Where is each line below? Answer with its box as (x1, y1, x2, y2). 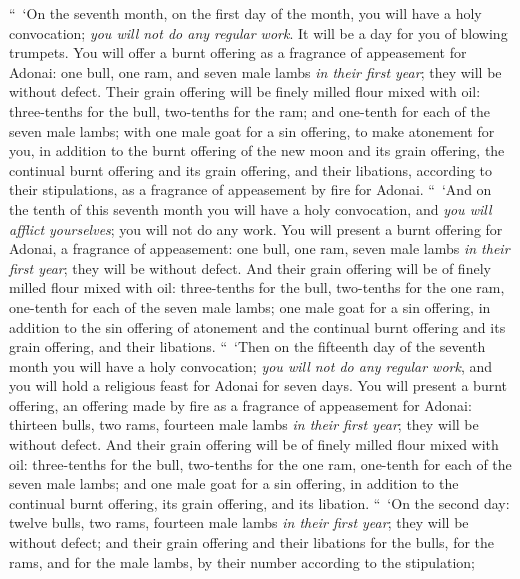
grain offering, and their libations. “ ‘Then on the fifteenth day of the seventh (9, 336, 486, 357)
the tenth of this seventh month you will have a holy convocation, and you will (9, 198, 492, 219)
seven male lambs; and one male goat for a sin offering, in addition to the (9, 473, 459, 494)
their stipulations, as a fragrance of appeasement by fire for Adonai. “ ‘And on (9, 179, 492, 200)
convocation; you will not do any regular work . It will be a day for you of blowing (9, 22, 508, 43)
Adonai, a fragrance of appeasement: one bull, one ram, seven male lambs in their (9, 238, 510, 259)
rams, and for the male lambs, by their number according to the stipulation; (9, 551, 475, 572)
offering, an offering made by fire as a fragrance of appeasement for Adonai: (9, 394, 472, 415)
